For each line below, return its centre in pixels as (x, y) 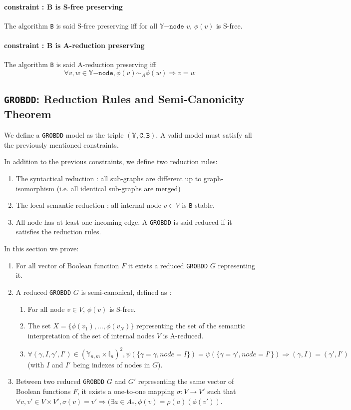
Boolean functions (43, 391)
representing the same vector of (186, 381)
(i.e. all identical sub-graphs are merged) (119, 188)
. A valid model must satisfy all (204, 135)
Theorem (28, 114)
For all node (46, 309)
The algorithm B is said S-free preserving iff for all (81, 25)
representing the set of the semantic (191, 326)
